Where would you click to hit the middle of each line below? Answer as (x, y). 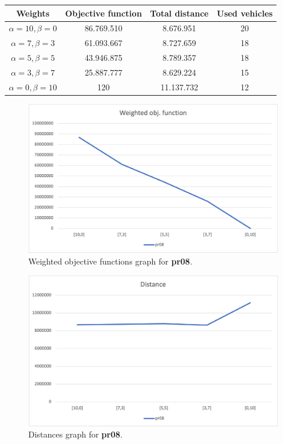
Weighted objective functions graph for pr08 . (111, 261)
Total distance (179, 13)
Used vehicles (245, 13)
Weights (33, 13)
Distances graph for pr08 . (75, 434)
